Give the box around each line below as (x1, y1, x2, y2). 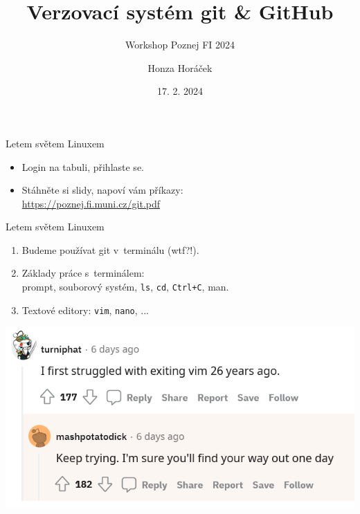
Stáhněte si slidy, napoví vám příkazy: (21, 183, 183, 197)
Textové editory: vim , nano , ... (21, 302, 149, 317)
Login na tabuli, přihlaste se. (21, 159, 144, 174)
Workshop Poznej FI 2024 (125, 37, 235, 52)
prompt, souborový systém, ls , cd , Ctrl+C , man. (21, 279, 229, 294)
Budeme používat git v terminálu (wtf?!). (21, 242, 199, 257)
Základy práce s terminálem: (21, 266, 145, 280)
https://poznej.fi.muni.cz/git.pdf (21, 196, 161, 210)
